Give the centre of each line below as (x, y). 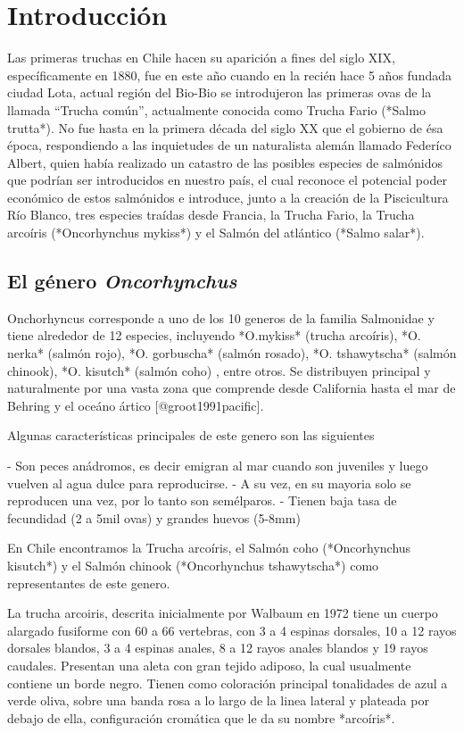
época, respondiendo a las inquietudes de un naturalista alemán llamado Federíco (229, 145)
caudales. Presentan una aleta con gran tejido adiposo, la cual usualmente (209, 665)
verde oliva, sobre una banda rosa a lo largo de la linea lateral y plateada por (218, 700)
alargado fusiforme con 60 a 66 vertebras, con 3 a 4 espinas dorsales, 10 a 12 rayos (232, 630)
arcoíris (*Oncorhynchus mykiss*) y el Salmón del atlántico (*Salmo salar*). (216, 233)
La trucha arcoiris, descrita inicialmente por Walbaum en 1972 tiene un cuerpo (223, 613)
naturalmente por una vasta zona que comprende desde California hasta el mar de (232, 388)
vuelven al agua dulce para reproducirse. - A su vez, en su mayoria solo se (209, 483)
